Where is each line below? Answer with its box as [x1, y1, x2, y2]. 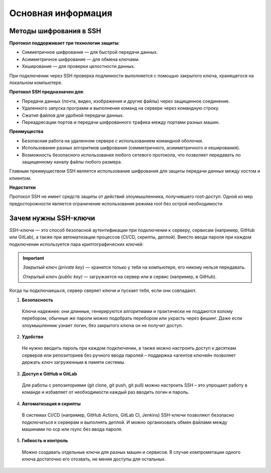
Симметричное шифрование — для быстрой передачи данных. [22, 49, 158, 55]
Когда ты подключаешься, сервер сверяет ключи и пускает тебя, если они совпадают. [9, 287, 197, 294]
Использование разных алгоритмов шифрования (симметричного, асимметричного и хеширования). [22, 145, 240, 151]
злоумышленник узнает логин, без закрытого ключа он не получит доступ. [22, 322, 183, 328]
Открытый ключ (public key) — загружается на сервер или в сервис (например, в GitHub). [23, 273, 217, 279]
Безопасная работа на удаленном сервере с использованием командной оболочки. [22, 137, 203, 143]
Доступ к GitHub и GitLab [22, 370, 77, 377]
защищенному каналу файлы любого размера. [22, 159, 122, 165]
